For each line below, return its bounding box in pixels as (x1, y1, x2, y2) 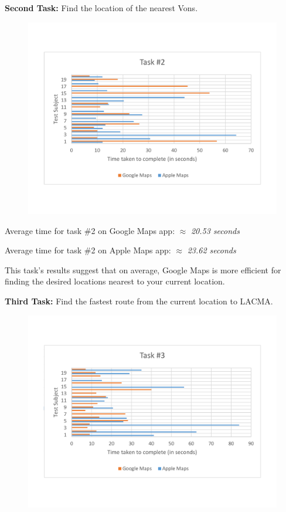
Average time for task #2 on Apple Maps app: (5, 244, 171, 256)
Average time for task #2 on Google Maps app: (5, 224, 175, 236)
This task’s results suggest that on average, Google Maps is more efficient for (5, 263, 281, 276)
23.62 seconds (187, 244, 236, 256)
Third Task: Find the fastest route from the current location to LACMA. (5, 295, 273, 307)
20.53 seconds (190, 224, 240, 236)
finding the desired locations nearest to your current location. (5, 275, 225, 287)
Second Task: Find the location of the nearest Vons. (5, 2, 198, 13)
